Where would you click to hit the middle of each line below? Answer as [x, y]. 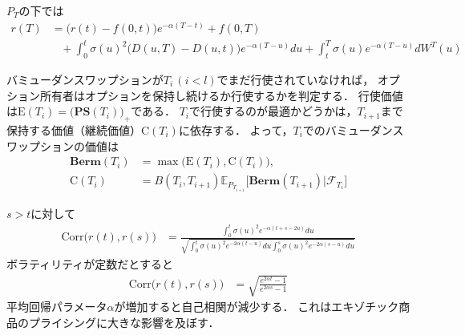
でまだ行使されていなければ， [295, 79]
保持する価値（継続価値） [74, 129]
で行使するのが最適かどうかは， [273, 111]
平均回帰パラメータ [57, 306]
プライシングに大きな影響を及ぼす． [124, 322]
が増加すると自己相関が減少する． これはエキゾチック [257, 306]
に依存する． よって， [236, 129]
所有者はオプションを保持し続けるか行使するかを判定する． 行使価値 [221, 95]
